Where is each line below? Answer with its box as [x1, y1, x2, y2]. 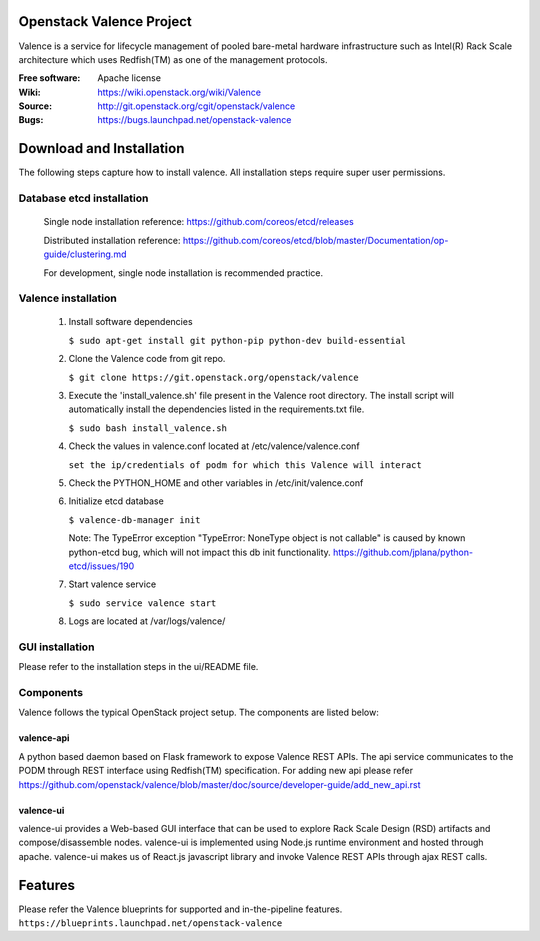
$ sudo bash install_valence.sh [68, 422, 227, 434]
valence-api [18, 732, 70, 744]
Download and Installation [18, 140, 185, 157]
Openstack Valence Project [18, 13, 192, 30]
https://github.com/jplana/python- [333, 546, 474, 558]
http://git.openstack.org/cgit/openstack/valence [97, 100, 296, 112]
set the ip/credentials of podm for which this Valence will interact [68, 459, 422, 470]
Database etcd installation [18, 191, 149, 205]
